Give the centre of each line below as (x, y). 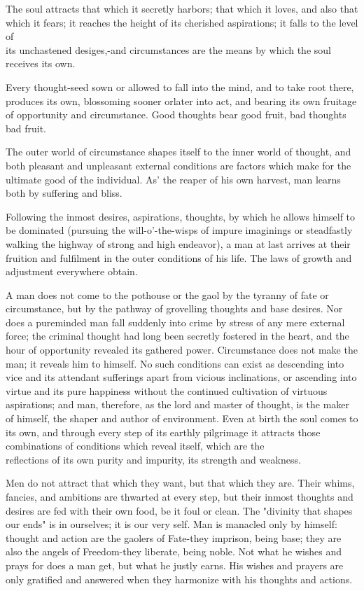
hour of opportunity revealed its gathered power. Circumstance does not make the (182, 350)
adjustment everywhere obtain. (72, 271)
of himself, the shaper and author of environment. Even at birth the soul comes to (182, 418)
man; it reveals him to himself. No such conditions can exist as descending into (175, 363)
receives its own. (41, 63)
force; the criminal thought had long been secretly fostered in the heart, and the (177, 336)
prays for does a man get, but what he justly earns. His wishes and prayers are (175, 565)
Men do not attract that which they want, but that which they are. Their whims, (180, 483)
